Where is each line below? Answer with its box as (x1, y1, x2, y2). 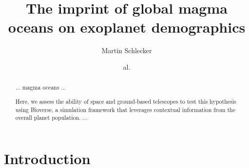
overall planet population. (15, 113, 81, 122)
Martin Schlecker (101, 45, 152, 56)
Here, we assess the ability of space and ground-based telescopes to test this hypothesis (15, 97, 236, 105)
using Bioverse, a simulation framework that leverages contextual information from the (15, 105, 235, 113)
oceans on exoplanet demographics (8, 17, 246, 37)
